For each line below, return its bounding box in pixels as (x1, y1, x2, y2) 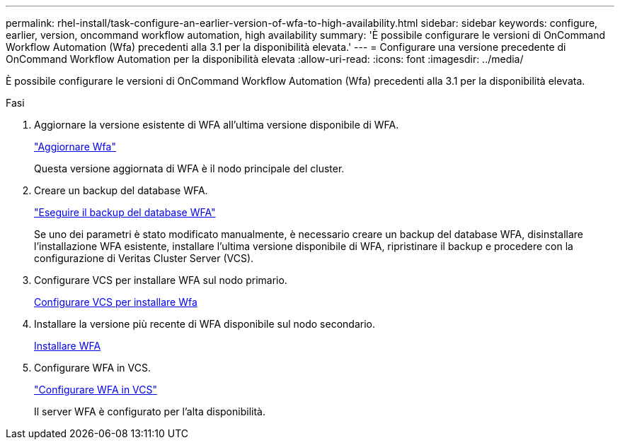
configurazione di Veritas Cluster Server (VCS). (34, 252, 254, 264)
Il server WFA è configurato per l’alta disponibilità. (34, 405, 265, 417)
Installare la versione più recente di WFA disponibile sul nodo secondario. (34, 318, 375, 330)
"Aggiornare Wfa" (34, 141, 116, 153)
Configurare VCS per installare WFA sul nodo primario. (34, 274, 287, 286)
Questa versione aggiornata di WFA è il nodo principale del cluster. (34, 162, 345, 174)
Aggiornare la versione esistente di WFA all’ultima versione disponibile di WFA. (34, 119, 399, 131)
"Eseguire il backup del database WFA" (34, 206, 216, 218)
